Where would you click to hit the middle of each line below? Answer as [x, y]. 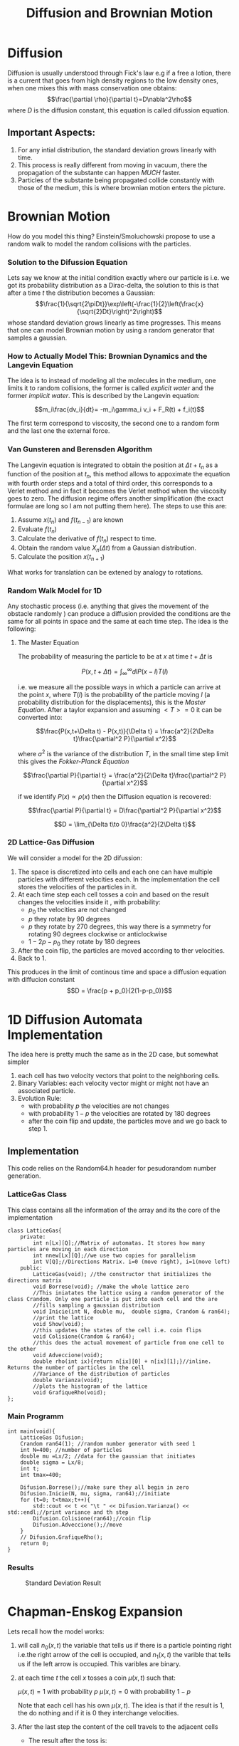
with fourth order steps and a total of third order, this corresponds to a [110, 483]
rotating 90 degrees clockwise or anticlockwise [98, 934]
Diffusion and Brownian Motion [119, 13]
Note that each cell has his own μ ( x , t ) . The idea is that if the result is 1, [121, 1705]
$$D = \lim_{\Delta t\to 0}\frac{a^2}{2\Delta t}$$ [125, 824]
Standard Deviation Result [63, 1583]
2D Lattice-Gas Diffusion [51, 842]
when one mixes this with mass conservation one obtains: [92, 88]
